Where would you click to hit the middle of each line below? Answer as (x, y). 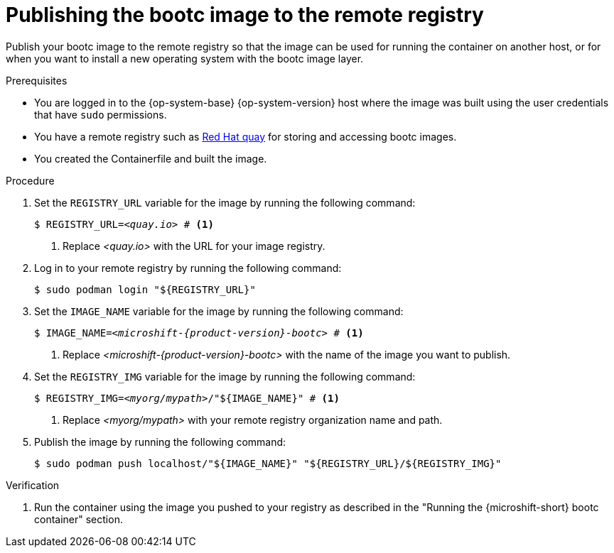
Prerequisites (37, 80)
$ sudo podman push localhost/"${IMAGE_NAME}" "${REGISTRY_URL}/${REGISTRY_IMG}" (268, 463)
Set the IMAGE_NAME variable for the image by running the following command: (219, 311)
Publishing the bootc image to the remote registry (245, 15)
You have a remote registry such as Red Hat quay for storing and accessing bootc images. (246, 136)
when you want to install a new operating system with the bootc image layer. (185, 58)
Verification (33, 485)
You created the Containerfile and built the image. (151, 158)
